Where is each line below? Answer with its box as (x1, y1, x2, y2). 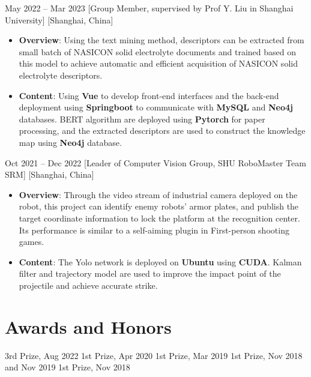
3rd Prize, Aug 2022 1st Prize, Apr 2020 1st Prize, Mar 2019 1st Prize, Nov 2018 (5, 349, 303, 361)
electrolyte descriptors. (19, 68, 103, 81)
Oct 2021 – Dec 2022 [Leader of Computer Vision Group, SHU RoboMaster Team (5, 156, 306, 169)
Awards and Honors (5, 314, 172, 339)
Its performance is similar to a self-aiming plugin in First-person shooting (19, 223, 289, 236)
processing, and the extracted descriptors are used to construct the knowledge (19, 124, 306, 137)
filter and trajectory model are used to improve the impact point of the (19, 267, 281, 280)
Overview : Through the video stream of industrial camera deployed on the (19, 188, 298, 201)
